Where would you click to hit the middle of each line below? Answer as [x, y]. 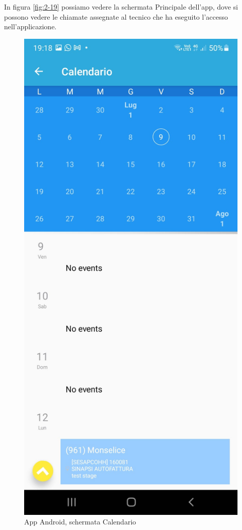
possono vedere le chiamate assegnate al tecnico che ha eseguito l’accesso [116, 16]
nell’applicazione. [30, 26]
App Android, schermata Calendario [80, 522]
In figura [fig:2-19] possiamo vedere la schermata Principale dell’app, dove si [121, 7]
